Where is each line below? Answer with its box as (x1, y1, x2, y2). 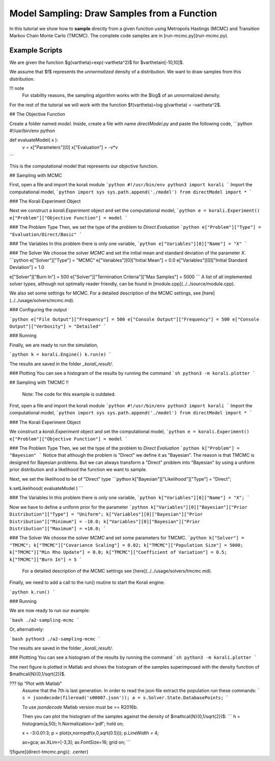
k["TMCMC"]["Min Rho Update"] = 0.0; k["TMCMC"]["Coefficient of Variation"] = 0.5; (9, 549, 227, 555)
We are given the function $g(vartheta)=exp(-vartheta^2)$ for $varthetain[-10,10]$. (9, 59, 184, 65)
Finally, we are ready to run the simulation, (9, 342, 99, 348)
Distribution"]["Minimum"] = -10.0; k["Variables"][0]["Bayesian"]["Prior (9, 519, 201, 524)
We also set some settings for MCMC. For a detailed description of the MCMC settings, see (9, 290, 201, 296)
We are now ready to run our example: (9, 607, 90, 613)
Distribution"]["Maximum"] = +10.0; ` (9, 526, 106, 531)
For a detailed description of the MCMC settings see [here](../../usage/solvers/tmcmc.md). (22, 568, 212, 574)
